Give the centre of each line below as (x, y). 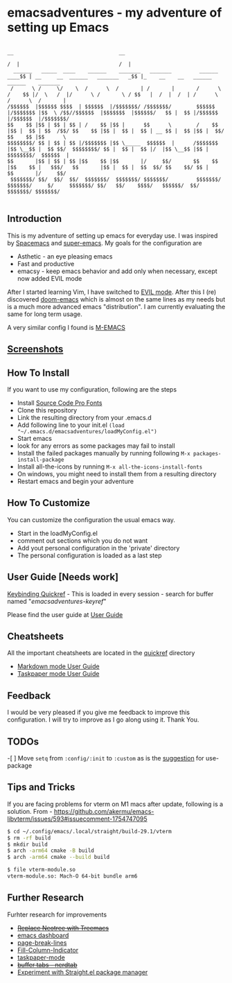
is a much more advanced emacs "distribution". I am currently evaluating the (116, 306)
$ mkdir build (28, 844)
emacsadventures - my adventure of (115, 13)
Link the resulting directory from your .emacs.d (84, 417)
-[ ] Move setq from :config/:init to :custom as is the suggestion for (106, 758)
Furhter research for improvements (57, 914)
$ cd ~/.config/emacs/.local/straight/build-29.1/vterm (89, 831)
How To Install (38, 373)
